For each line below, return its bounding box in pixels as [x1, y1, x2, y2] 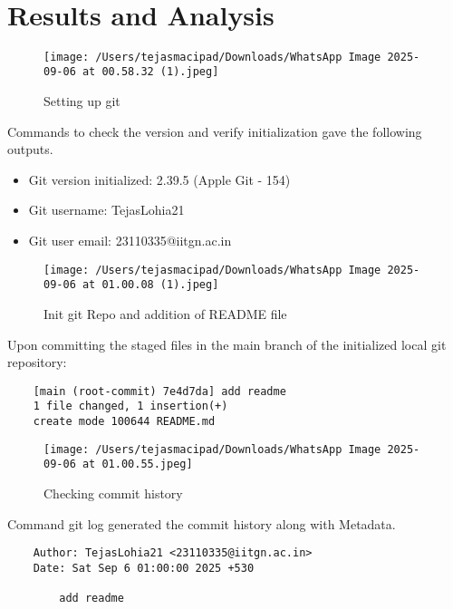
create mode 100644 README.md [33, 415, 216, 428]
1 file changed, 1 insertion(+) [33, 400, 228, 413]
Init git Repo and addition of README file [43, 304, 287, 323]
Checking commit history [43, 483, 183, 502]
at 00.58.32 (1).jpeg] [82, 65, 219, 79]
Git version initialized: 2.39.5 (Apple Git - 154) [28, 169, 291, 188]
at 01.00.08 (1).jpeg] [82, 278, 219, 292]
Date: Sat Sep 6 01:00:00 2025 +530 [33, 561, 255, 575]
